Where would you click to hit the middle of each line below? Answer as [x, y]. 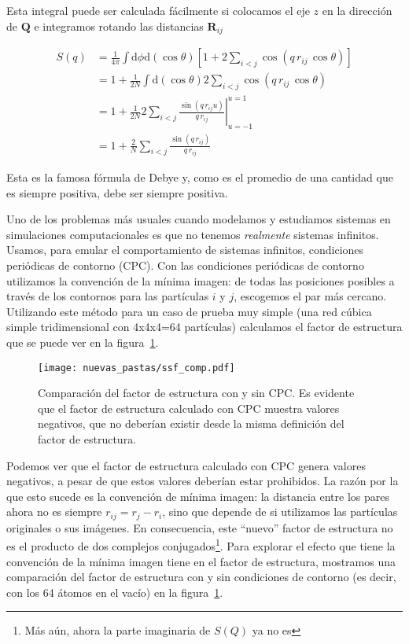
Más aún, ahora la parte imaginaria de [118, 630]
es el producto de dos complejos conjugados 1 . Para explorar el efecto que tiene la [201, 545]
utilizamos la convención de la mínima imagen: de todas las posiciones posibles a [201, 280]
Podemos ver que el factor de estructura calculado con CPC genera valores [186, 465]
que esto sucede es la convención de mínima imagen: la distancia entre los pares [198, 496]
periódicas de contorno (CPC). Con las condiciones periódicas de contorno [185, 265]
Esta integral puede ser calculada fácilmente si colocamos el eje [158, 10]
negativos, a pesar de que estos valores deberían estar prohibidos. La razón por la [203, 481]
